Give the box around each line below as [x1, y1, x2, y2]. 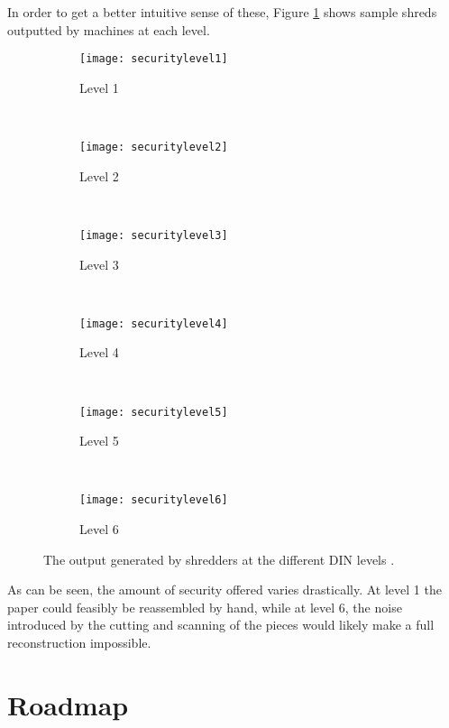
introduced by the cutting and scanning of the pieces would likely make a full [7, 615, 435, 634]
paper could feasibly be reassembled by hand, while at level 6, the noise [7, 597, 402, 616]
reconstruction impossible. [7, 633, 151, 652]
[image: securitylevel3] [79, 228, 228, 242]
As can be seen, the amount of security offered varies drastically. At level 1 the [7, 580, 442, 599]
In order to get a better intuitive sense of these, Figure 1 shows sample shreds [7, 3, 437, 21]
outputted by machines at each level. [7, 20, 210, 39]
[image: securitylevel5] [79, 405, 228, 419]
